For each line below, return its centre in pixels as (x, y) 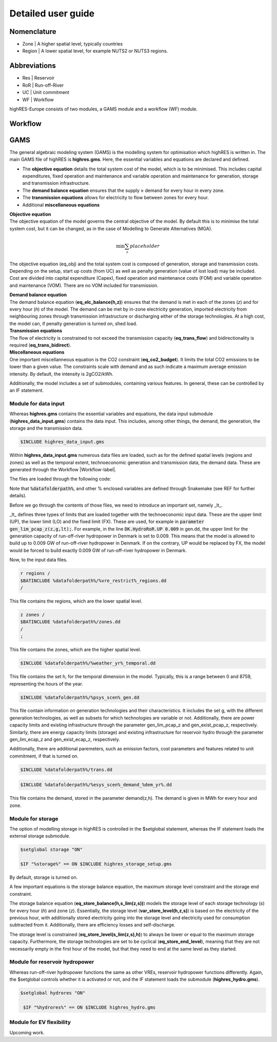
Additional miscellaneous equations (61, 205)
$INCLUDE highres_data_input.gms (62, 442)
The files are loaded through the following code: (60, 479)
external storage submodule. (40, 836)
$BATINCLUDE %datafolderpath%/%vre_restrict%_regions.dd (93, 581)
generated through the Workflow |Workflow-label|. (63, 469)
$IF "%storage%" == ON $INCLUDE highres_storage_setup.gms (96, 864)
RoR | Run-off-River (43, 85)
